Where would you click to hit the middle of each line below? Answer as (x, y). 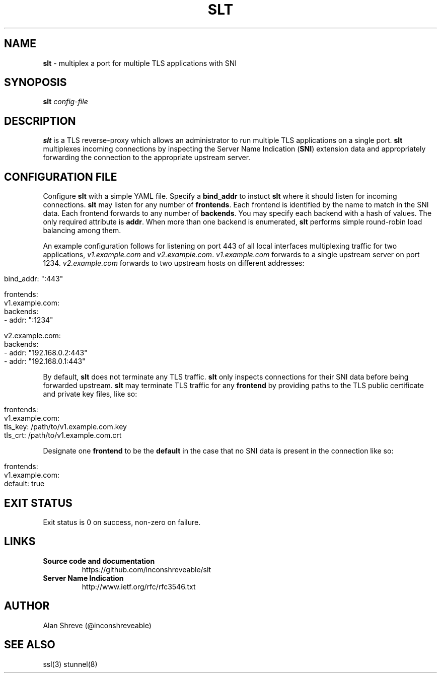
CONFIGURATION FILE (61, 177)
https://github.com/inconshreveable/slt (146, 569)
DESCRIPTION (40, 121)
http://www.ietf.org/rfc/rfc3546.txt (139, 586)
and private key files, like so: (90, 394)
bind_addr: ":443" (34, 279)
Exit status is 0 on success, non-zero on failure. (122, 522)
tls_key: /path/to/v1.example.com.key (65, 427)
